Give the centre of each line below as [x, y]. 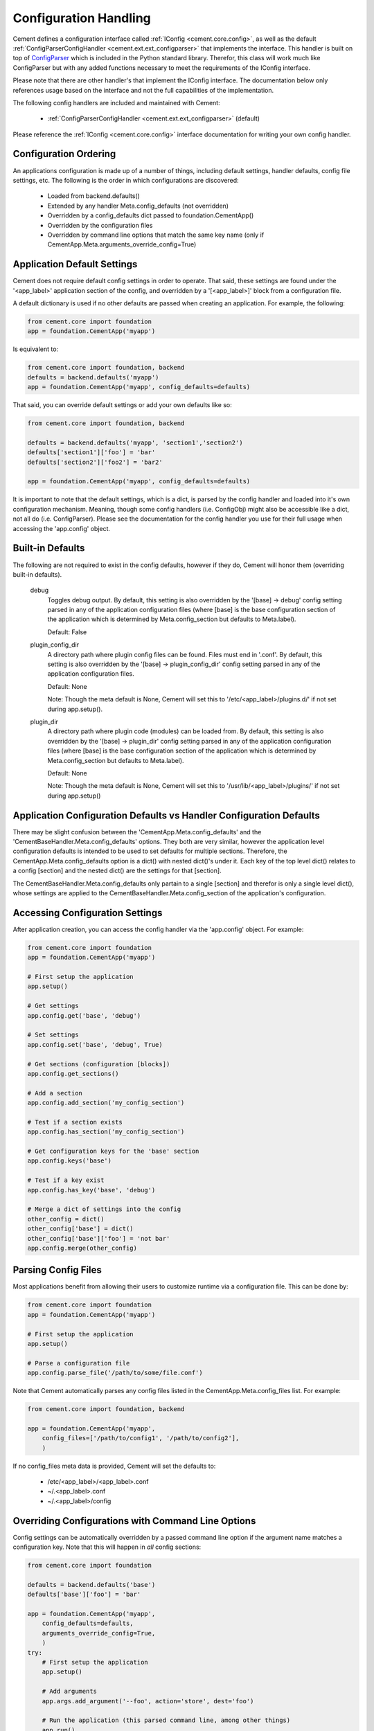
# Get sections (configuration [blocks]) [99, 1064]
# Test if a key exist [66, 1180]
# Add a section [55, 1093]
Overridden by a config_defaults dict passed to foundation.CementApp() [151, 215]
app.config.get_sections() [73, 1074]
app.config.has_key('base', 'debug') [91, 1190]
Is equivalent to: [36, 349]
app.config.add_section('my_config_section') [106, 1103]
